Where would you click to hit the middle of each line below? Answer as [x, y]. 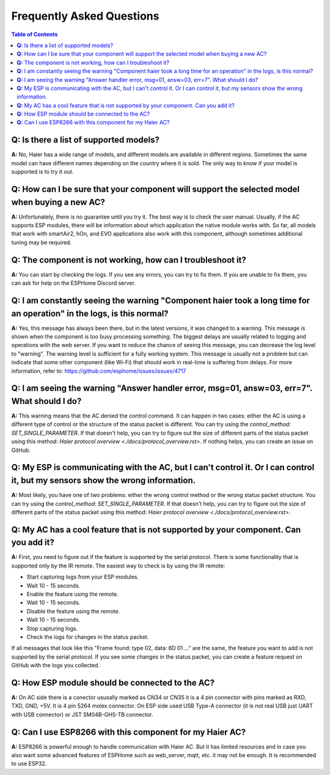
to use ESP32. [29, 764]
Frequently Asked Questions [85, 16]
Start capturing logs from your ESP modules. [83, 577]
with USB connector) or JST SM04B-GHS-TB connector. [82, 714]
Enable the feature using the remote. [72, 594]
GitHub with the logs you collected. [56, 665]
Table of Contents [35, 34]
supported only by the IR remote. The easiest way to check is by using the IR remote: [118, 566]
